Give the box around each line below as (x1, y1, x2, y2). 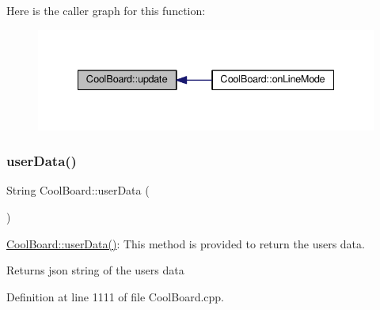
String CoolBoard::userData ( (6, 182, 150, 198)
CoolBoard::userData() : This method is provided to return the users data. (6, 235, 365, 251)
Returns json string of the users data (6, 262, 184, 278)
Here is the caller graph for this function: (6, 2, 206, 18)
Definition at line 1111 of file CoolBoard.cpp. (6, 288, 225, 304)
